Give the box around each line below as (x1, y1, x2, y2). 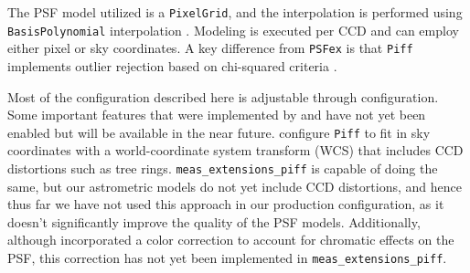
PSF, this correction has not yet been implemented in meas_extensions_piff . (7, 248, 447, 268)
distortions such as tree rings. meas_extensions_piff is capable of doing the (7, 159, 438, 177)
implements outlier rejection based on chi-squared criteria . (7, 56, 337, 75)
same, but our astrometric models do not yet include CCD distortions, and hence (7, 176, 462, 195)
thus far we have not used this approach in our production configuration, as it (7, 194, 444, 214)
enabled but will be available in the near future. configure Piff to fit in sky (7, 122, 431, 142)
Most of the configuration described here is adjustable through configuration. (7, 87, 439, 106)
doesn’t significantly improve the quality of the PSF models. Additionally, (7, 212, 421, 231)
